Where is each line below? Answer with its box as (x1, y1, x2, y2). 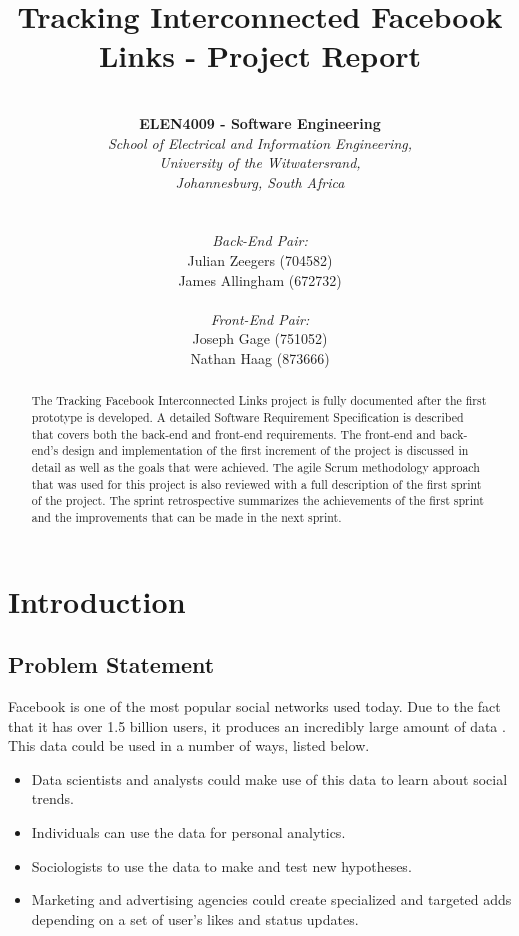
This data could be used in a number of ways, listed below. (8, 735, 370, 756)
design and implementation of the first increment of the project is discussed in (62, 442, 469, 459)
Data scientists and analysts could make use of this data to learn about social (31, 768, 508, 789)
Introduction (8, 580, 186, 621)
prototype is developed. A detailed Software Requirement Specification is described (31, 409, 464, 426)
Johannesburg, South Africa (175, 171, 345, 192)
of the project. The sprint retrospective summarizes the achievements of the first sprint (31, 492, 484, 509)
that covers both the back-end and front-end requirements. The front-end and (31, 425, 436, 442)
